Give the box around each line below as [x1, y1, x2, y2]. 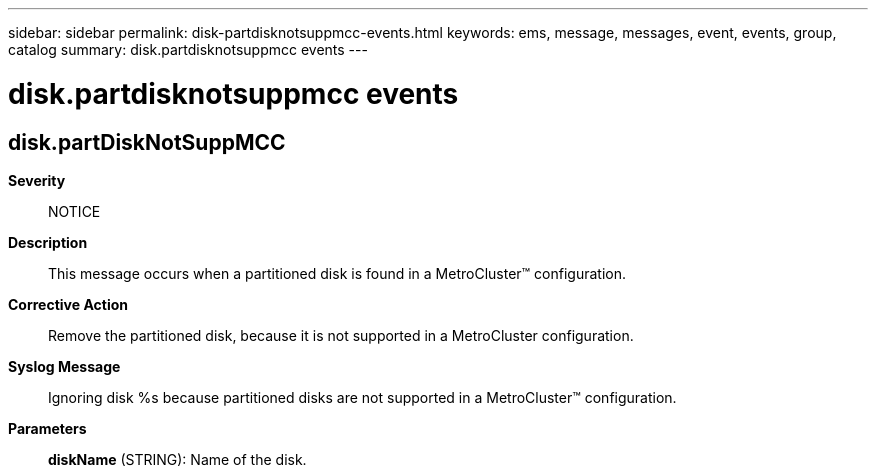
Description [8, 233, 88, 251]
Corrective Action [8, 295, 128, 313]
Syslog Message [8, 357, 121, 375]
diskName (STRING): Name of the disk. [48, 450, 307, 468]
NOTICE [48, 202, 101, 220]
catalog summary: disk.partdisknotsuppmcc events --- [8, 41, 368, 58]
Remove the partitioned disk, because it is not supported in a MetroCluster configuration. [48, 326, 634, 344]
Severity [8, 171, 66, 189]
